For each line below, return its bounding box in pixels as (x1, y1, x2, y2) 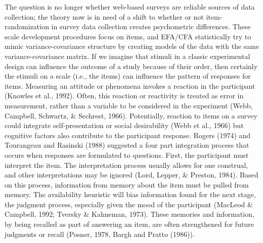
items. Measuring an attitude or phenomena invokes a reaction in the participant (5, 80, 255, 91)
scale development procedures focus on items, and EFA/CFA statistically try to (5, 31, 251, 41)
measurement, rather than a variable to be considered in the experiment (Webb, (5, 100, 253, 110)
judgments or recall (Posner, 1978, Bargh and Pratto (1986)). (5, 228, 195, 239)
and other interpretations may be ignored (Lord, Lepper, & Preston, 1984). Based (5, 169, 258, 180)
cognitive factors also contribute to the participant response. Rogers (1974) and (5, 130, 251, 140)
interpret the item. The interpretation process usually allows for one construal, (5, 159, 248, 170)
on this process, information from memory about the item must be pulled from (5, 179, 249, 190)
